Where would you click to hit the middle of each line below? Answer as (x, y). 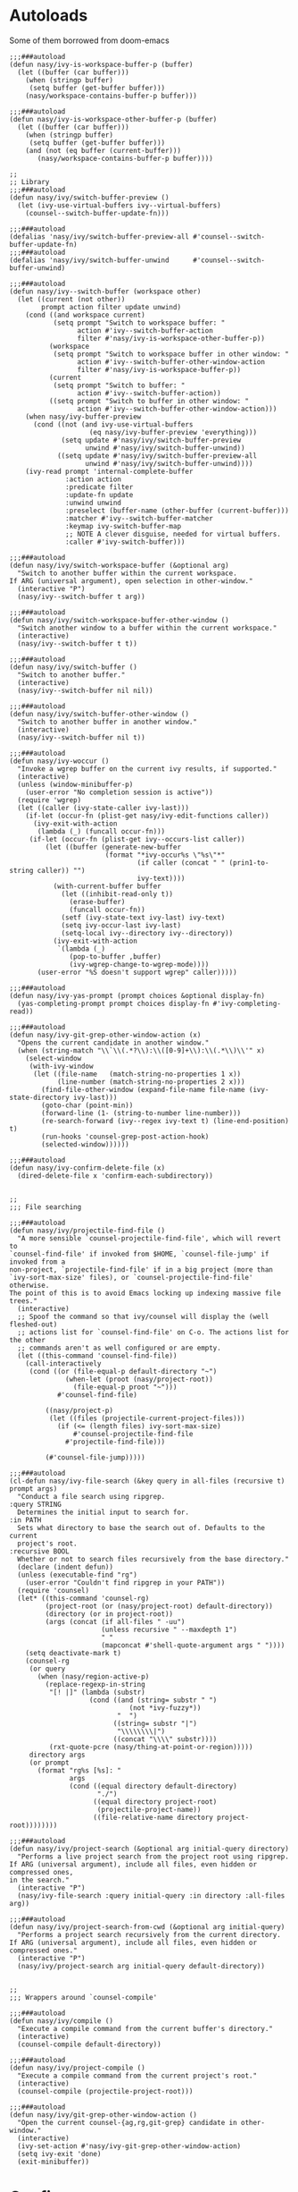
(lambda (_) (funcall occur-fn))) (101, 831)
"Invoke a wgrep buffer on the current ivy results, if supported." (147, 769)
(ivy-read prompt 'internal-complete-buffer (109, 471)
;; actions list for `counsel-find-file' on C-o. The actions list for (153, 1332)
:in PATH (25, 1520)
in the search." (39, 1880)
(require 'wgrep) (50, 800)
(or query (47, 1669)
